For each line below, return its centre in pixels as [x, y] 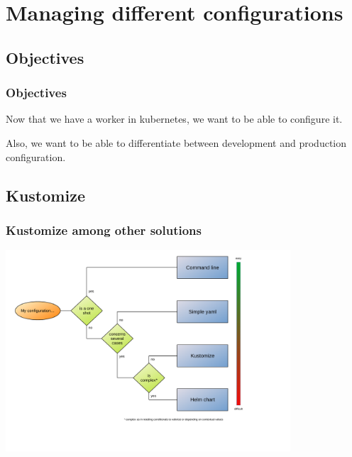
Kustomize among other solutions [104, 230]
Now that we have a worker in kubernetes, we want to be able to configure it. [174, 119]
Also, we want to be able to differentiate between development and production [176, 142]
